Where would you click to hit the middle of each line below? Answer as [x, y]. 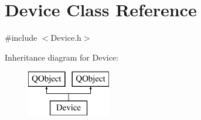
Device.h [66, 38]
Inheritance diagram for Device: [62, 57]
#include [21, 38]
